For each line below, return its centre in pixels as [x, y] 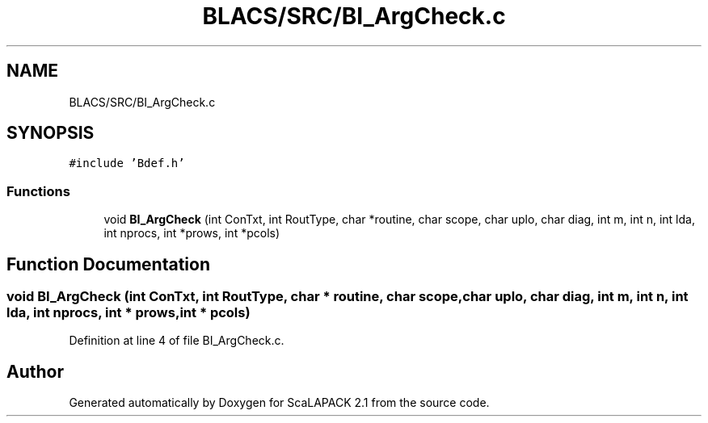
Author [35, 371]
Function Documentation [108, 264]
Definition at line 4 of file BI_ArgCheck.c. [177, 341]
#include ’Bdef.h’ [127, 163]
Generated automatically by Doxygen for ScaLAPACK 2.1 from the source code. [279, 403]
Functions [38, 191]
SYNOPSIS [51, 133]
